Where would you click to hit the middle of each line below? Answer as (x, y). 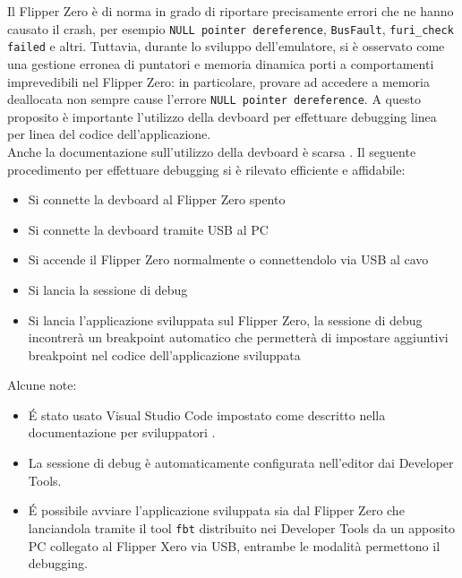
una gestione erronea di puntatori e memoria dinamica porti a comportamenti (221, 63)
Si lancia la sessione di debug (108, 289)
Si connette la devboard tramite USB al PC (148, 229)
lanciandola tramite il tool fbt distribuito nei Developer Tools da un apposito (242, 527)
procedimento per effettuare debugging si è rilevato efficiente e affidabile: (206, 169)
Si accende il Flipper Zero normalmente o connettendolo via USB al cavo (228, 259)
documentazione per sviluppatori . (122, 432)
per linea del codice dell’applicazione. (109, 134)
